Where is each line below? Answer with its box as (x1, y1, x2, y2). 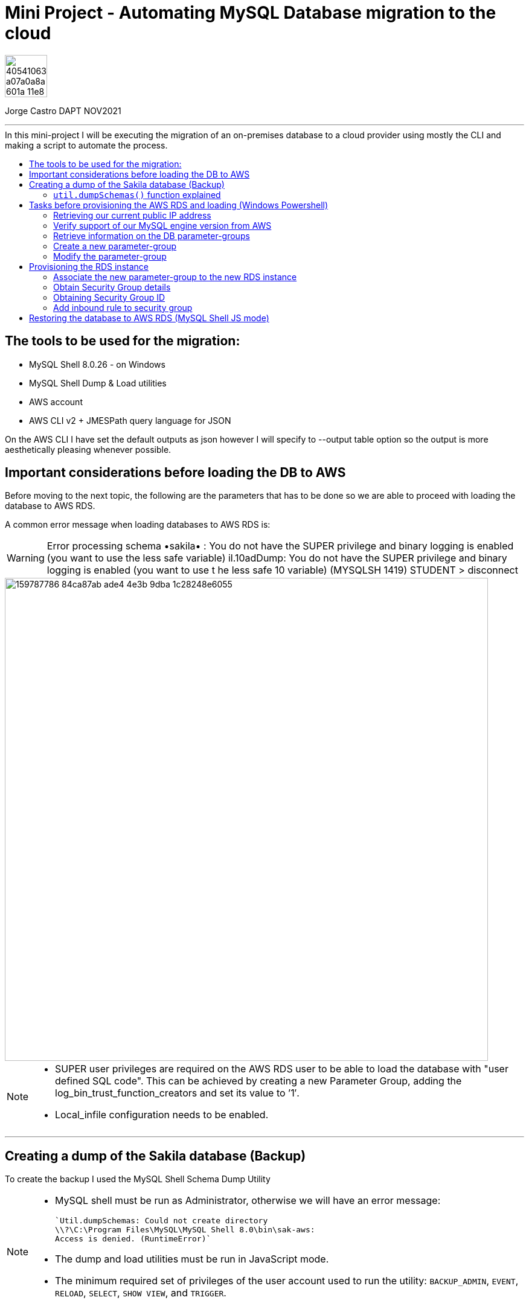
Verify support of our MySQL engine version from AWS (53, 220, 272, 231)
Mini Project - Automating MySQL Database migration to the (5, 2, 496, 23)
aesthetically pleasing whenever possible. (5, 444, 172, 455)
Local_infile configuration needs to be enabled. (55, 1109, 269, 1121)
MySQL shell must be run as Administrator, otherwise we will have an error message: (55, 1194, 441, 1207)
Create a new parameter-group (53, 240, 177, 251)
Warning (7, 552, 45, 565)
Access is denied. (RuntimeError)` (55, 1234, 211, 1244)
